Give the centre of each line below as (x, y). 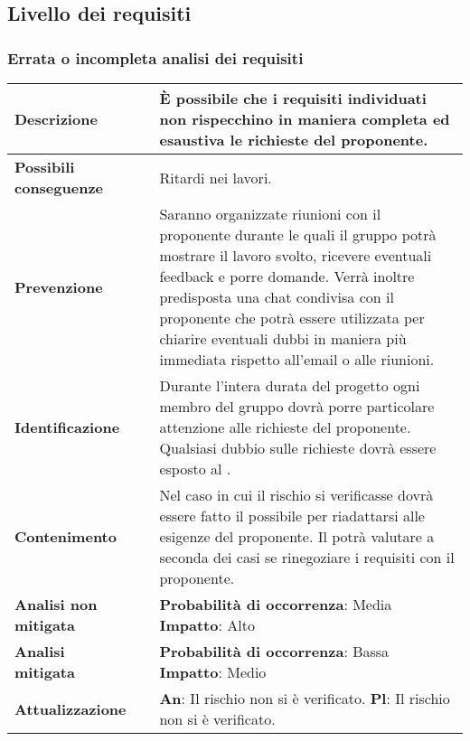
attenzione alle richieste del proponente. (285, 427)
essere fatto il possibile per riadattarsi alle (292, 516)
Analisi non (56, 604)
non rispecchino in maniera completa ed (305, 119)
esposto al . (195, 469)
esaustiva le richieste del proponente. (294, 140)
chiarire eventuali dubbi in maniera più (283, 338)
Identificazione (67, 427)
